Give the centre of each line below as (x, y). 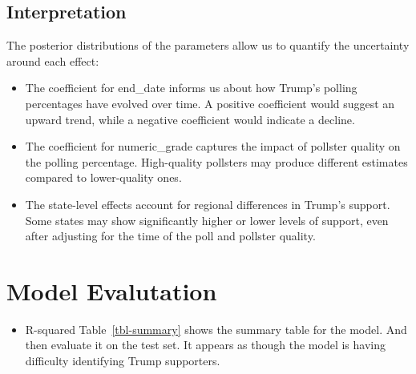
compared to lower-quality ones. (103, 177)
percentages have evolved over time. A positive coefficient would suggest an (210, 103)
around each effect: (53, 60)
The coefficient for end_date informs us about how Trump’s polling (191, 88)
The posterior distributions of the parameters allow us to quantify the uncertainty (208, 45)
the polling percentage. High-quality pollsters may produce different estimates (216, 161)
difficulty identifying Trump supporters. (123, 361)
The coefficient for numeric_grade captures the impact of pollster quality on (213, 146)
